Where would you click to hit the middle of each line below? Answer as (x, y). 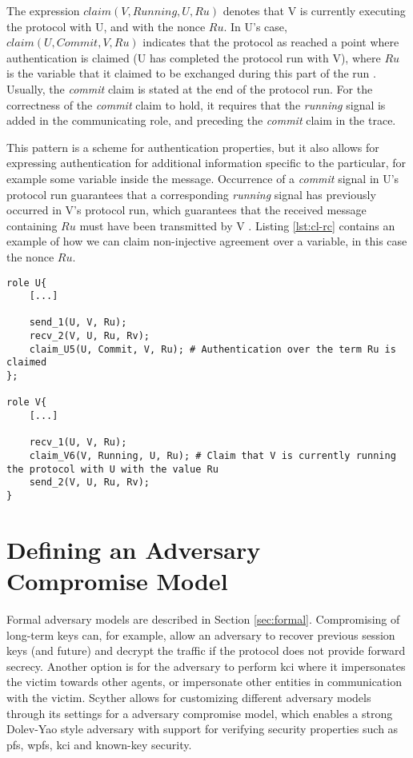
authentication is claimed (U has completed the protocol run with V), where (194, 57)
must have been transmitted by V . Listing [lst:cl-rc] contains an (237, 225)
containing (32, 225)
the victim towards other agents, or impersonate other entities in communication (204, 682)
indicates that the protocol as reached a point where (271, 42)
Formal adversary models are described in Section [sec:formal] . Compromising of (203, 618)
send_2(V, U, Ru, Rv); (89, 483)
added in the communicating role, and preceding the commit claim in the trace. (201, 120)
